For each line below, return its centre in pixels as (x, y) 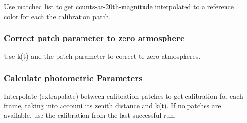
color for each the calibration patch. (58, 16)
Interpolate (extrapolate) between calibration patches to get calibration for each (123, 96)
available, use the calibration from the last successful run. (90, 115)
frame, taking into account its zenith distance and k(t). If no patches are (113, 105)
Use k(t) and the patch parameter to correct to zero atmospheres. (102, 56)
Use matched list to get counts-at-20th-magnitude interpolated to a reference (119, 6)
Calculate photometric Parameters (73, 77)
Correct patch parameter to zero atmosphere (94, 38)
